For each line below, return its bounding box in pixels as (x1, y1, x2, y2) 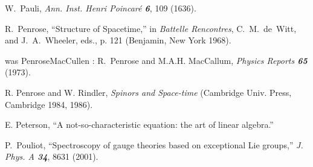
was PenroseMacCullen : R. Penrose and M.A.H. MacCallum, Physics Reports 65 (5, 54, 308, 66)
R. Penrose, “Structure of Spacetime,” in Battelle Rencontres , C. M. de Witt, (5, 22, 297, 34)
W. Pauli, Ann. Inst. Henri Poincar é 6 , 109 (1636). (5, 2, 196, 14)
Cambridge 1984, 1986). (5, 98, 93, 110)
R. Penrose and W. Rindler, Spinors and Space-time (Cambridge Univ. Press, (5, 86, 292, 98)
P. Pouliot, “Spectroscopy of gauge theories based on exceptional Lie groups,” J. (5, 138, 303, 151)
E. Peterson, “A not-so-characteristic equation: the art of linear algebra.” (5, 118, 274, 131)
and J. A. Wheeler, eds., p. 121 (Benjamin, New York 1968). (5, 34, 231, 46)
